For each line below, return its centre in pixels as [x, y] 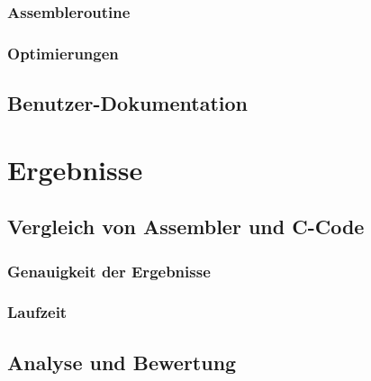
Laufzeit [37, 312]
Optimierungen [63, 53]
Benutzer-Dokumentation [127, 103]
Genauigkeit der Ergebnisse [109, 271]
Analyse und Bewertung [122, 362]
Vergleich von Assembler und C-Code [186, 227]
